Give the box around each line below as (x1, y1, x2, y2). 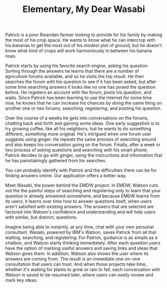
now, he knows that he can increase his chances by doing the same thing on (5, 100, 162, 106)
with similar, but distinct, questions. (5, 214, 78, 220)
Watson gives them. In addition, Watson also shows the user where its (5, 250, 149, 256)
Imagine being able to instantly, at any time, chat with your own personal (5, 224, 154, 230)
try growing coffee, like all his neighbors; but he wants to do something (5, 126, 151, 132)
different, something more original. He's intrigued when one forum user (5, 131, 152, 137)
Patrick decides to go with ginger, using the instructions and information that (5, 152, 163, 158)
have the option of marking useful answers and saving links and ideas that (5, 245, 158, 251)
